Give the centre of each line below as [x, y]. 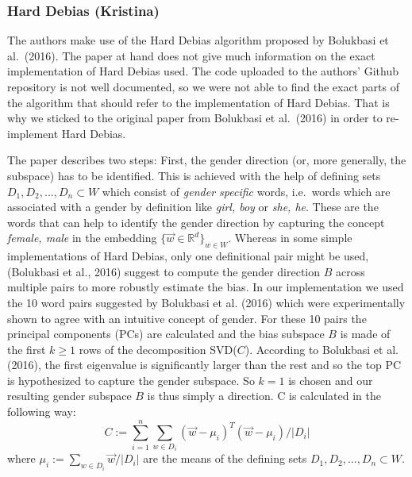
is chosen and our [331, 380]
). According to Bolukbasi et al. [322, 349]
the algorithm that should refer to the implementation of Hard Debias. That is [198, 102]
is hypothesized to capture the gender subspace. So [131, 380]
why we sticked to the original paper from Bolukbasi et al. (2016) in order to [195, 118]
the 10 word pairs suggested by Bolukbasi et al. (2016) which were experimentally [206, 302]
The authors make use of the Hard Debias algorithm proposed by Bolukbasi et [198, 40]
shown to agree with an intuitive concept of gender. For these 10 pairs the [187, 318]
